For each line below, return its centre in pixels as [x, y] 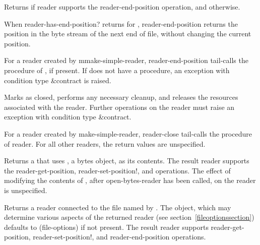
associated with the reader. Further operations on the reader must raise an [119, 107]
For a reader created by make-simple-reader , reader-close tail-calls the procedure [128, 133]
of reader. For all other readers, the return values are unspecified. [105, 143]
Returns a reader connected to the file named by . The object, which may [118, 207]
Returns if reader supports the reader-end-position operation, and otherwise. [122, 7]
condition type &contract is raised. [58, 80]
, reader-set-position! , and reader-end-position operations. [117, 237]
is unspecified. [26, 190]
